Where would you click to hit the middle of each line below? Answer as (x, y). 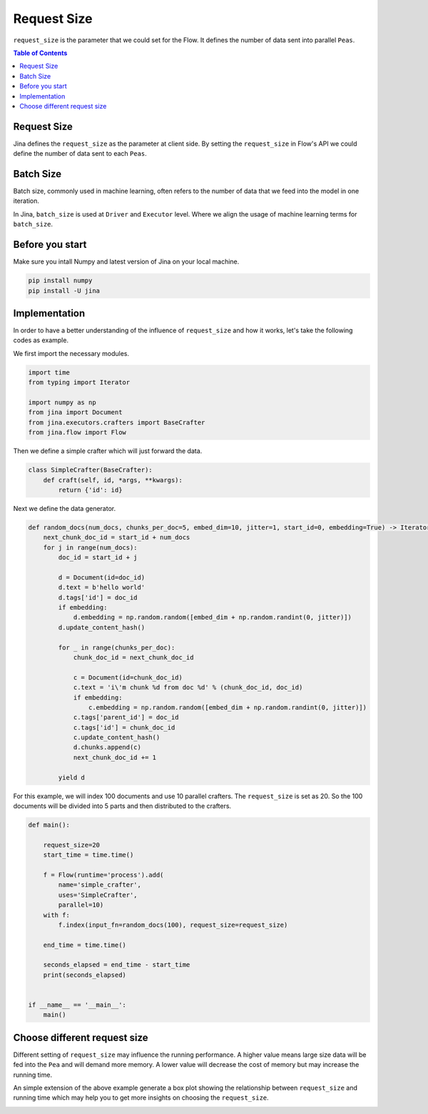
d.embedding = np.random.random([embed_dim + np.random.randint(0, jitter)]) (213, 617)
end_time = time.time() (85, 945)
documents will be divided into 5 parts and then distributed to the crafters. (122, 806)
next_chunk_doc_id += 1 (115, 757)
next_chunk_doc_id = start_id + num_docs (117, 537)
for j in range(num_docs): (91, 547)
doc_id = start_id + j (98, 558)
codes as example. (41, 340)
